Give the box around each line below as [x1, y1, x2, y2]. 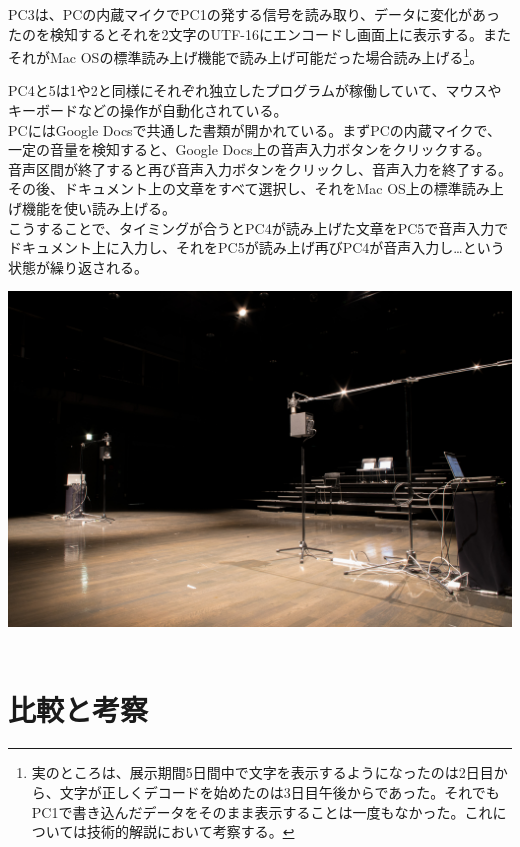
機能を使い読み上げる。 [21, 198, 176, 218]
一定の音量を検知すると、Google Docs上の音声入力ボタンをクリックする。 [8, 139, 491, 160]
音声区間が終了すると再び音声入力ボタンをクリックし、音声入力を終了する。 [8, 158, 512, 179]
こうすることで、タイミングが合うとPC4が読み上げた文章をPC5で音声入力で [8, 217, 509, 238]
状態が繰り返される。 [8, 256, 148, 277]
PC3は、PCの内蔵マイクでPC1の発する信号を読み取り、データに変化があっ [8, 4, 501, 24]
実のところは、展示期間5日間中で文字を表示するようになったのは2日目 [31, 762, 494, 783]
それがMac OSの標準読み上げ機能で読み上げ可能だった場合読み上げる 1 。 [8, 44, 484, 67]
